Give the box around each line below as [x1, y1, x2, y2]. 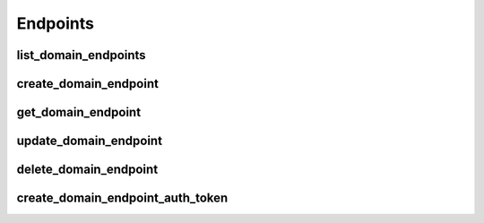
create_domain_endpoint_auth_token [16, 191, 229, 206]
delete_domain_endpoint [16, 162, 159, 177]
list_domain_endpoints [16, 47, 147, 63]
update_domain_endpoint [16, 133, 163, 149]
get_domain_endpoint [16, 105, 142, 120]
